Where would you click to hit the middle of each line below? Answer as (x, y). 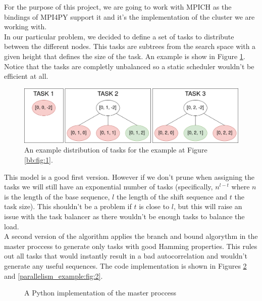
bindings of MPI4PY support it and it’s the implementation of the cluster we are (129, 16)
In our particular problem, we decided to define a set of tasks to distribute (119, 36)
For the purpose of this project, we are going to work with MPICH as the (118, 7)
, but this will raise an (208, 206)
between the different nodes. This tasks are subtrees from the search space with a (130, 46)
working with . (25, 27)
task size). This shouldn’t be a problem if (68, 206)
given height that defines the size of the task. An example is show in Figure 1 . (125, 56)
